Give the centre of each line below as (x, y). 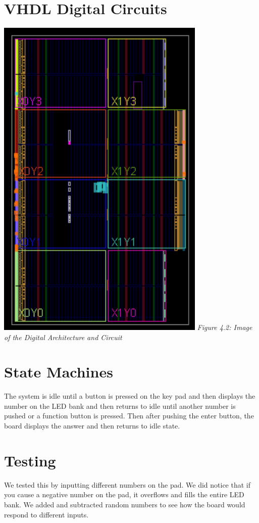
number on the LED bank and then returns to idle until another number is (120, 406)
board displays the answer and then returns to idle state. (92, 426)
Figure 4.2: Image (225, 327)
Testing (30, 460)
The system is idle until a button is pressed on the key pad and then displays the (130, 396)
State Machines (59, 372)
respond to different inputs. (46, 514)
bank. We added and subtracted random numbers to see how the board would (125, 504)
